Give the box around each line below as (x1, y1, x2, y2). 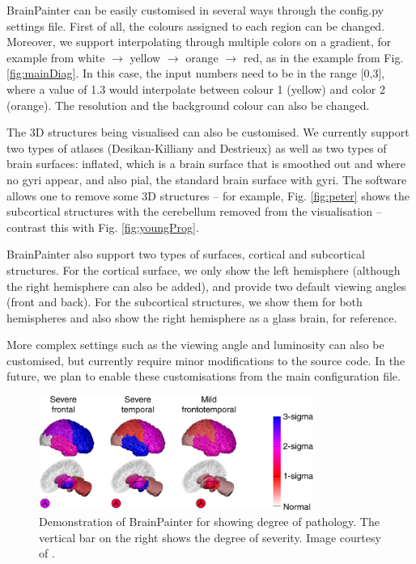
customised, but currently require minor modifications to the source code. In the (6, 351, 405, 368)
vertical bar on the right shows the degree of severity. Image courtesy (39, 528, 381, 545)
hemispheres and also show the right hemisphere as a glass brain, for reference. (6, 309, 397, 326)
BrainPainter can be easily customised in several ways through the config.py (6, 2, 384, 18)
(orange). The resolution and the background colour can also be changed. (6, 96, 370, 113)
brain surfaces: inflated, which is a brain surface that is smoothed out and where (6, 155, 406, 172)
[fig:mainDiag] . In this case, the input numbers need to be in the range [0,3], (6, 65, 385, 82)
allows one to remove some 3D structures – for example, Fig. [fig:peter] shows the (6, 187, 410, 204)
